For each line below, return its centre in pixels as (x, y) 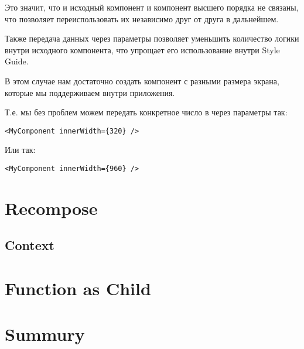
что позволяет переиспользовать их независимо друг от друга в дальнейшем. (142, 18)
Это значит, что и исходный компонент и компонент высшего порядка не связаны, (152, 7)
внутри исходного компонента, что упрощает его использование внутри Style (142, 49)
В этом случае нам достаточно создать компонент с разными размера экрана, (142, 81)
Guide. (17, 61)
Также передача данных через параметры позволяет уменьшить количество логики (152, 38)
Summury (45, 334)
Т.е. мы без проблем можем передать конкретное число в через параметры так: (146, 112)
